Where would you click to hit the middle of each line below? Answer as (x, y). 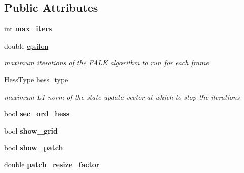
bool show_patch (34, 147)
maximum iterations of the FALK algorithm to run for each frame (107, 62)
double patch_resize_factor (52, 164)
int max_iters (28, 29)
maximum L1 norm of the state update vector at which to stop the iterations (122, 96)
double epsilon (26, 45)
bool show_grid (31, 130)
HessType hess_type (36, 79)
